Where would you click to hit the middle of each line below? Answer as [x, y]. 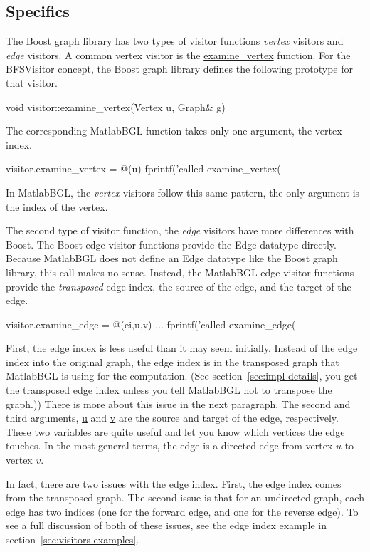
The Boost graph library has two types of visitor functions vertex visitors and [175, 41]
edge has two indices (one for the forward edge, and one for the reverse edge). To [182, 511]
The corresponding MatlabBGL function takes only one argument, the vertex [174, 131]
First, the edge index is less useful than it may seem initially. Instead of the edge [182, 348]
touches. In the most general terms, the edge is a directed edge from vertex [169, 446]
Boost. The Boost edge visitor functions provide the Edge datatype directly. [171, 244]
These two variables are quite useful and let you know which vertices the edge [175, 431]
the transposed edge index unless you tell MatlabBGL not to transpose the [169, 390]
